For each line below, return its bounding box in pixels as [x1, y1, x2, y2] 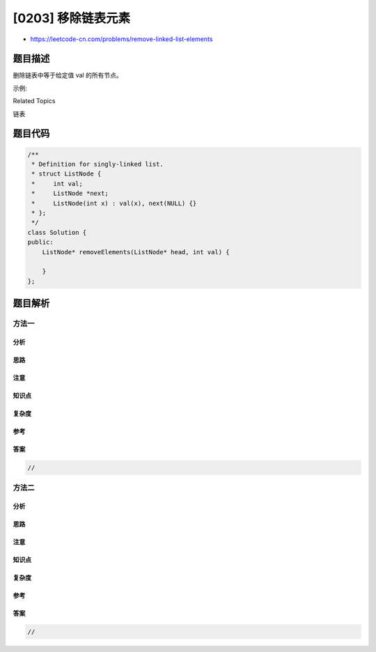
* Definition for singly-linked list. [31, 160, 164, 169]
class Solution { [27, 228, 87, 236]
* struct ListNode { [31, 170, 102, 178]
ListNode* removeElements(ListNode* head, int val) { [42, 248, 230, 256]
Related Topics [13, 97, 56, 105]
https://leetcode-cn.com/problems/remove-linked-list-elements [30, 35, 213, 43]
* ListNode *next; [31, 189, 109, 198]
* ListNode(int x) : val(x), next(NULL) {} [31, 199, 197, 207]
